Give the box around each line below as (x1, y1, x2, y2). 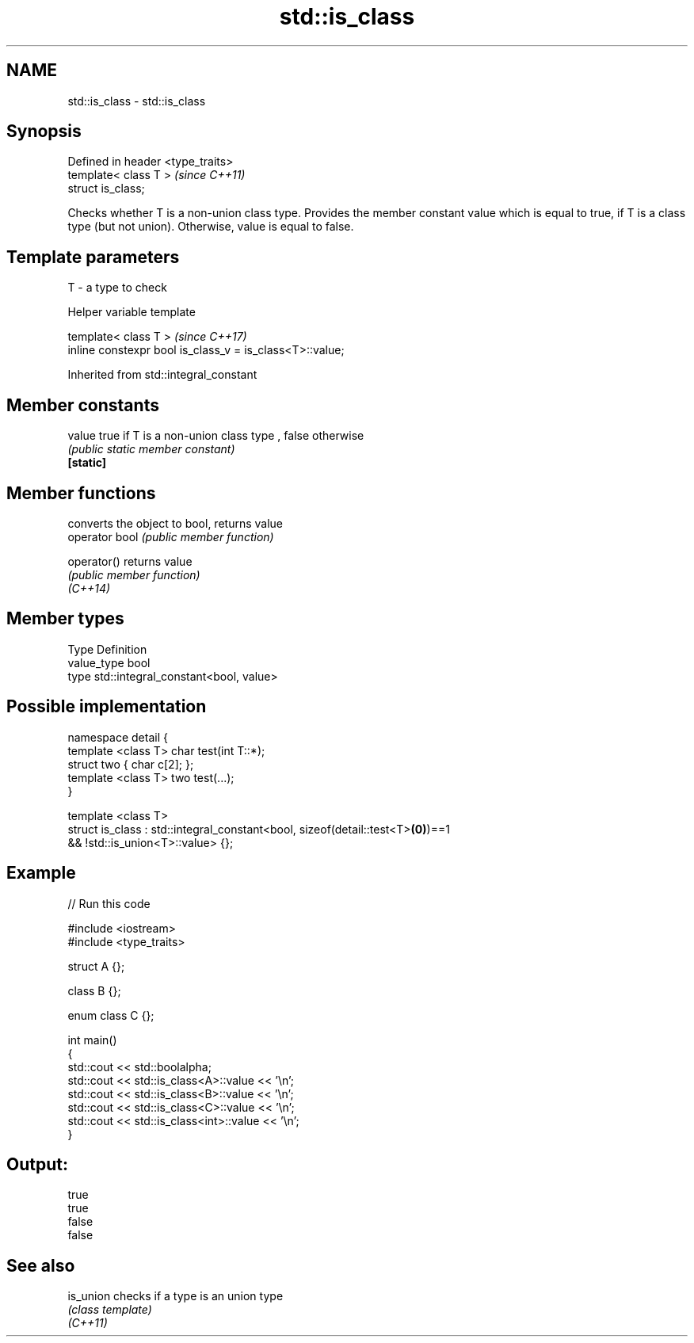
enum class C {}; (67, 1008, 154, 1022)
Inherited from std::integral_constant (67, 368, 257, 382)
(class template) (67, 1303, 152, 1317)
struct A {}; (67, 959, 125, 973)
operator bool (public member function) (67, 529, 274, 544)
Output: (6, 1154, 68, 1174)
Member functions (6, 483, 156, 503)
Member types (6, 609, 124, 629)
